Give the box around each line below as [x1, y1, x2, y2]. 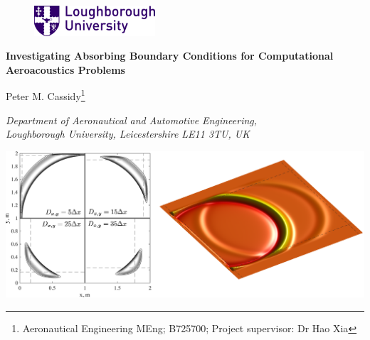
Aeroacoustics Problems [6, 62, 125, 77]
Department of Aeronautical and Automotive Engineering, [6, 112, 258, 127]
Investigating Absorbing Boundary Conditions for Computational [6, 48, 334, 63]
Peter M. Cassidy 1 [6, 87, 85, 103]
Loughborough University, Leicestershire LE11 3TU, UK [6, 126, 250, 141]
